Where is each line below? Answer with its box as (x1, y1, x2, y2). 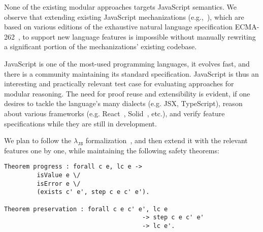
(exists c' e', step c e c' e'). (37, 188, 150, 196)
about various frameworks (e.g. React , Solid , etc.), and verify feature (4, 108, 225, 118)
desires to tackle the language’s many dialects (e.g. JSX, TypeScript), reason (4, 98, 243, 109)
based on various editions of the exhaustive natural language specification (4, 21, 233, 32)
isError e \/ (37, 180, 81, 187)
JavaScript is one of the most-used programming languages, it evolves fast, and (4, 58, 250, 69)
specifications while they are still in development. (4, 118, 157, 128)
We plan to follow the (4, 135, 72, 146)
